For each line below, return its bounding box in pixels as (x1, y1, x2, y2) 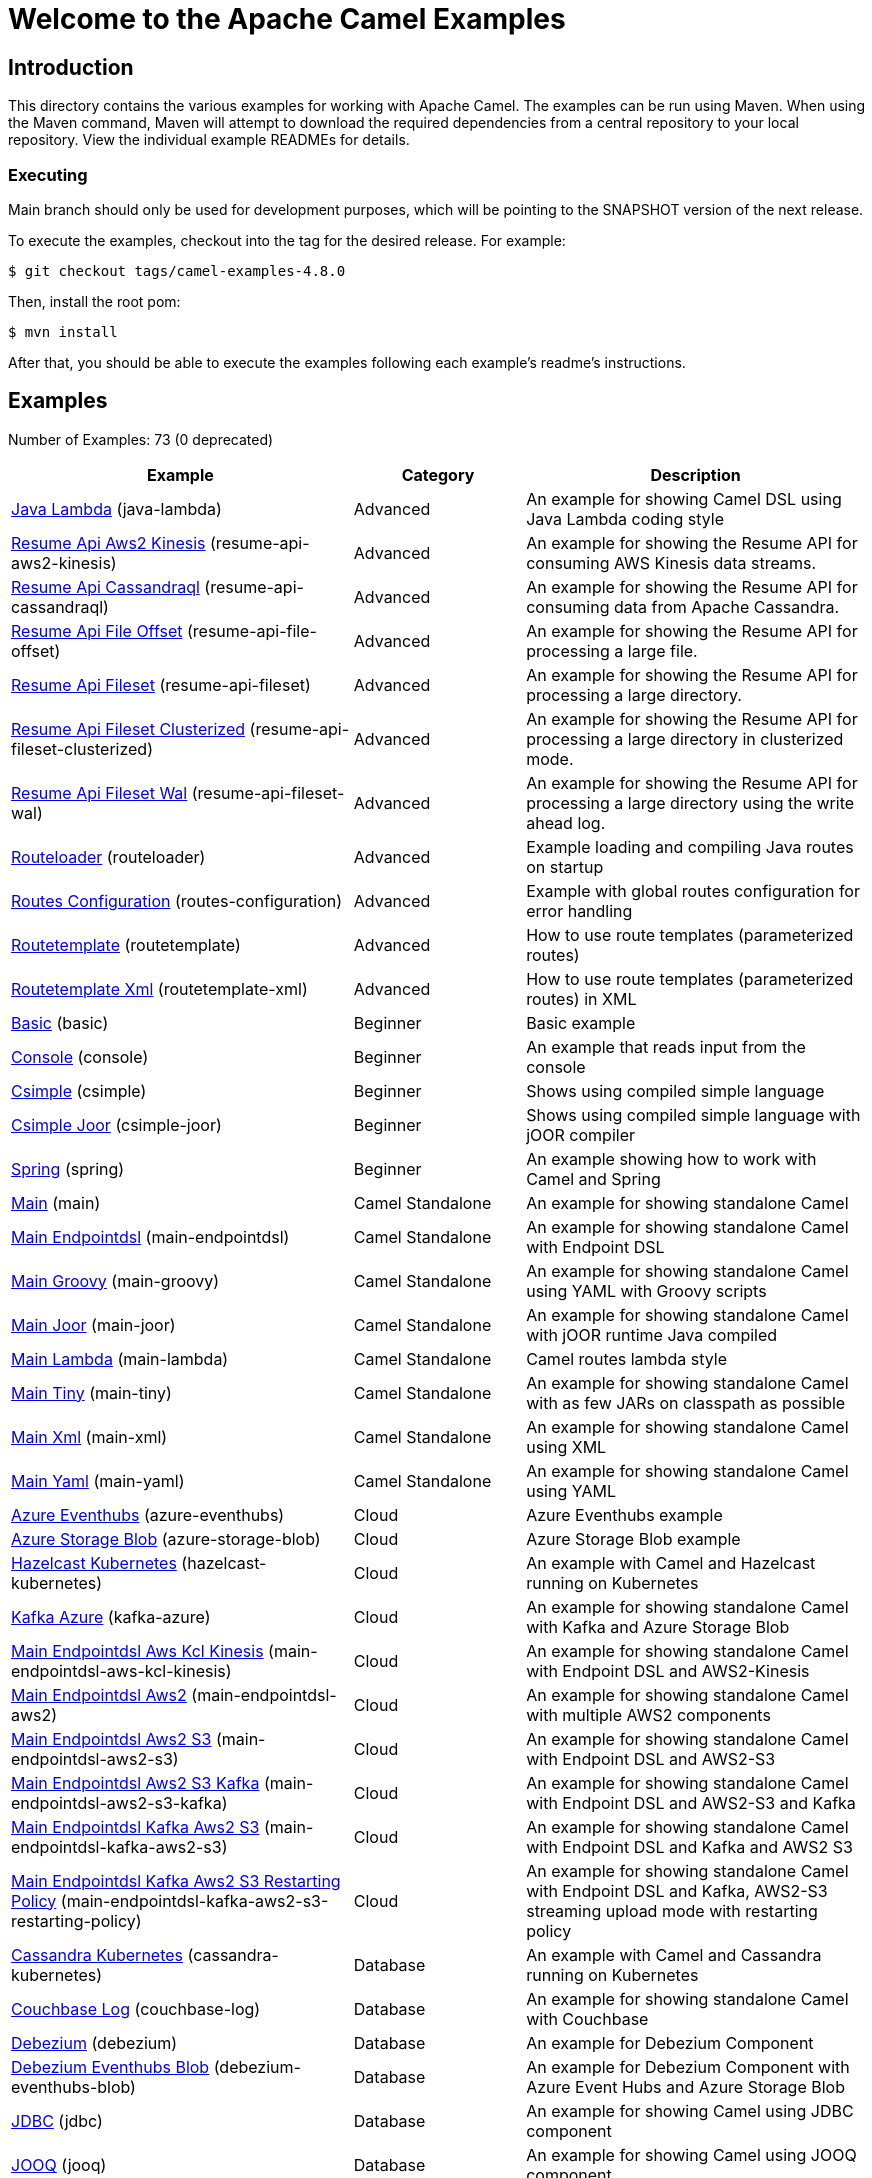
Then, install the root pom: (8, 292, 181, 310)
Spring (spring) (11, 1158, 125, 1179)
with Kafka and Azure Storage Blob (526, 1616, 790, 1637)
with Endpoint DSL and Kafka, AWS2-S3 (526, 1880, 828, 1901)
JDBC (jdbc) (11, 2110, 103, 2131)
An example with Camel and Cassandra (526, 1944, 822, 1965)
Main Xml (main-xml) (11, 1426, 168, 1447)
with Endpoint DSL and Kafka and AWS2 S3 (526, 1836, 853, 1857)
